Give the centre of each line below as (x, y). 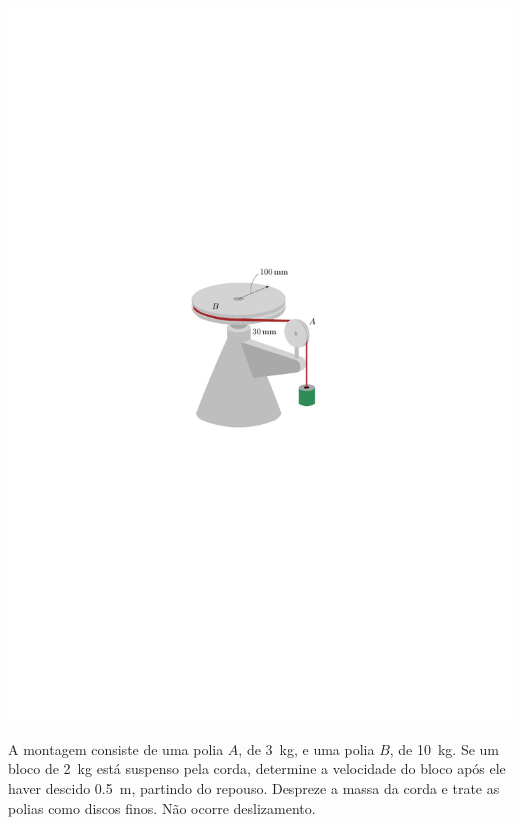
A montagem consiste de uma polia (116, 748)
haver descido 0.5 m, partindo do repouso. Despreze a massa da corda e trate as (254, 787)
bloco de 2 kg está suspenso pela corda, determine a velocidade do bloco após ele (257, 768)
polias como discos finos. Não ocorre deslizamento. (162, 807)
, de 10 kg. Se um (444, 748)
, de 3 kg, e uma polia (306, 748)
